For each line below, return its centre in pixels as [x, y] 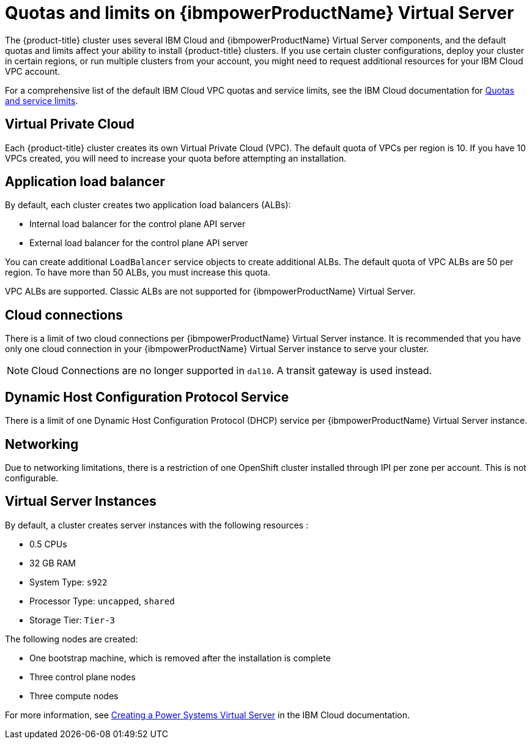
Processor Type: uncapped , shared [102, 601]
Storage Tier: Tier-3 [72, 620]
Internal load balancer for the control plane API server [138, 224]
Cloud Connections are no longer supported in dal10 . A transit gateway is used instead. [232, 371]
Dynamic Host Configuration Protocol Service [147, 397]
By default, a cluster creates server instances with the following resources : [157, 525]
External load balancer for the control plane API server [139, 243]
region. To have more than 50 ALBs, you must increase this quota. [138, 272]
